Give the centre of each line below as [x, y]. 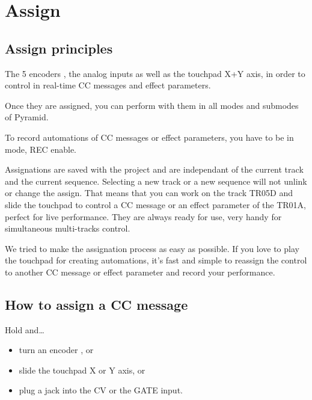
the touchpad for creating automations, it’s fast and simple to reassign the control [156, 260]
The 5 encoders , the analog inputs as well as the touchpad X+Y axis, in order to [155, 73]
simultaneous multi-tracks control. [68, 228]
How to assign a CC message [96, 304]
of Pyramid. [27, 117]
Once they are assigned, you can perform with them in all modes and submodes [152, 105]
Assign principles [59, 48]
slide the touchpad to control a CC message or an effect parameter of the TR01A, [156, 204]
